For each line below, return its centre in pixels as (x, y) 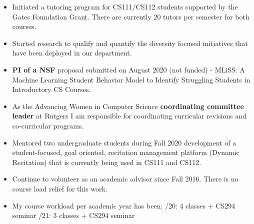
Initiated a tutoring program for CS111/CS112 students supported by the (125, 6)
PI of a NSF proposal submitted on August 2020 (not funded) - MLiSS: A (128, 69)
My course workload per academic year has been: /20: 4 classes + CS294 (124, 205)
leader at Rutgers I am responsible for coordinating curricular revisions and (129, 116)
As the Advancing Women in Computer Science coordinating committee (128, 106)
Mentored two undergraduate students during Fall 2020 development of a (124, 142)
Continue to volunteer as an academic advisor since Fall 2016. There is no (125, 179)
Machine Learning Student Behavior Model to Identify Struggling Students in (131, 79)
